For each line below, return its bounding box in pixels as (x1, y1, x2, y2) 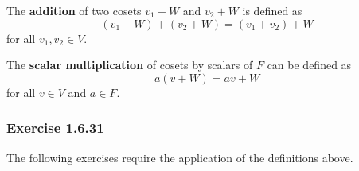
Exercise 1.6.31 (6, 118, 104, 138)
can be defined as (267, 56, 352, 73)
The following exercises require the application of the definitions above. (6, 149, 353, 165)
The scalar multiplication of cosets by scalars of (6, 56, 253, 73)
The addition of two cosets (6, 2, 142, 18)
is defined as (242, 2, 302, 18)
